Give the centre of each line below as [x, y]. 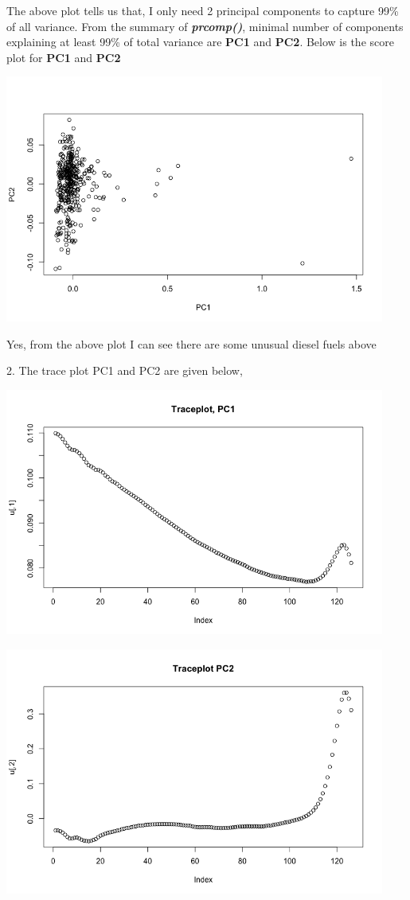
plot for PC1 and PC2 [64, 57]
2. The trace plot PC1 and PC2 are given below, [125, 370]
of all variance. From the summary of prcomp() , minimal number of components [205, 26]
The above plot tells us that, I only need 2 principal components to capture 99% [203, 10]
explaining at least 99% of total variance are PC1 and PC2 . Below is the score [200, 42]
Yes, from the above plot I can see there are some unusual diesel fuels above [191, 343]
